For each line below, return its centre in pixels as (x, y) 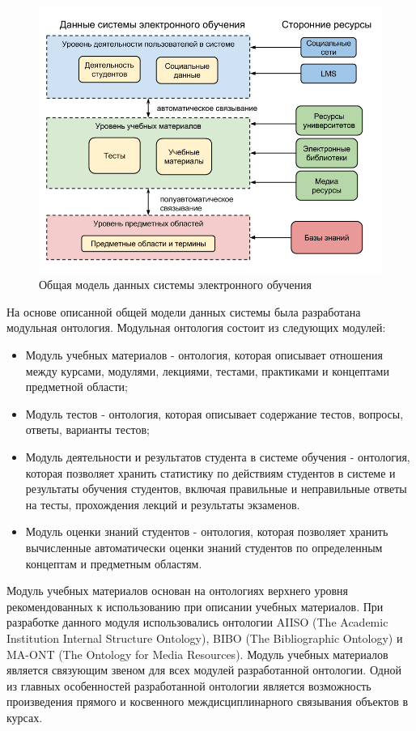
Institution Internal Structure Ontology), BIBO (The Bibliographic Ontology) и (205, 637)
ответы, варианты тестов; (87, 429)
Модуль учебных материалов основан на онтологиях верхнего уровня (178, 591)
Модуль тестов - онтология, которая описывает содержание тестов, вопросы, (214, 413)
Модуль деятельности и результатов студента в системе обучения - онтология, (218, 457)
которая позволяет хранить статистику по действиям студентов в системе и (210, 472)
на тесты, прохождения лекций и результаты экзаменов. (163, 504)
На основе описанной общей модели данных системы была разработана (184, 311)
